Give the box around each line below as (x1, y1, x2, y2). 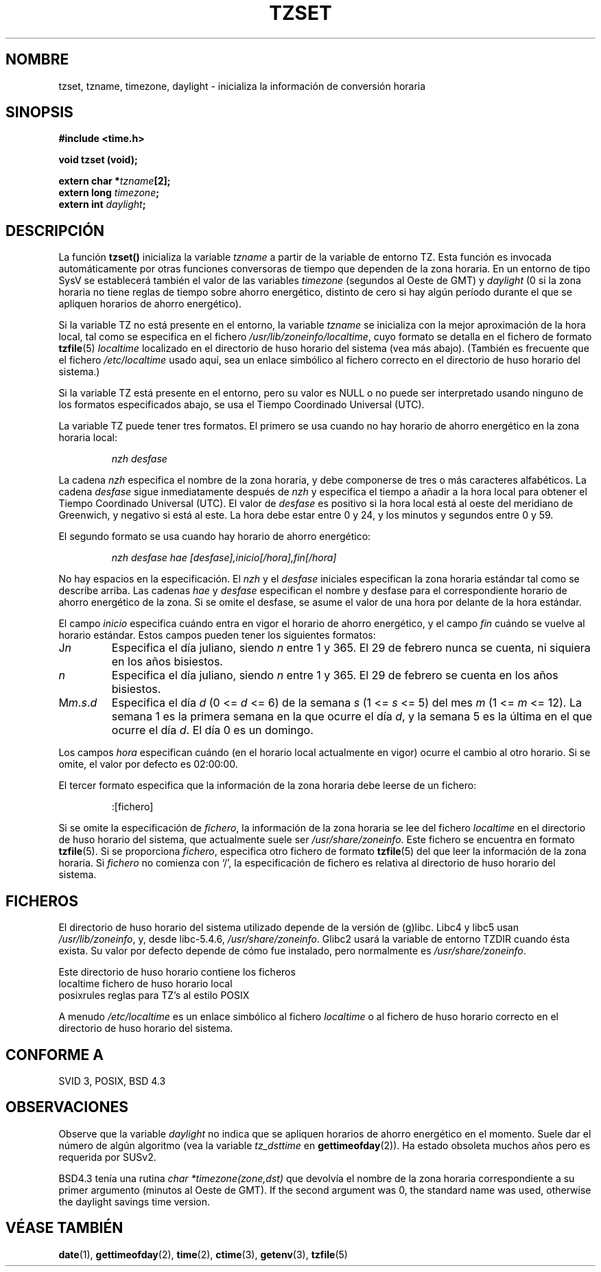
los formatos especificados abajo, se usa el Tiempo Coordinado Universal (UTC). (58, 399, 425, 411)
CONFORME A (5, 1046, 104, 1063)
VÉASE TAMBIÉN (5, 1219, 123, 1237)
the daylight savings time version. (58, 1195, 211, 1208)
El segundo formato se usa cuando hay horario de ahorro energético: (58, 530, 371, 543)
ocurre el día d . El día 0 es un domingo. (111, 723, 314, 738)
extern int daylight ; (58, 198, 146, 211)
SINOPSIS (5, 104, 73, 121)
